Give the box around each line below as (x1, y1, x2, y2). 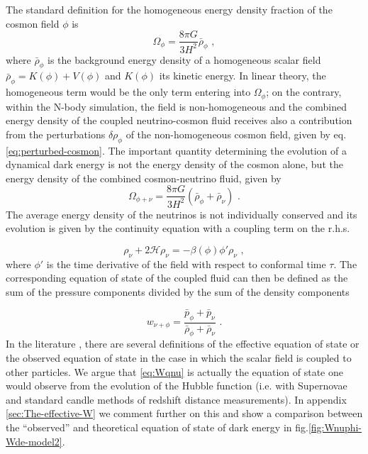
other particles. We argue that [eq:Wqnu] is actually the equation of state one (6, 364, 343, 379)
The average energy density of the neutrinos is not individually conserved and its (6, 206, 357, 221)
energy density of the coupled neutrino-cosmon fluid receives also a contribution (6, 113, 352, 128)
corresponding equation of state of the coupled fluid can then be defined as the (6, 270, 348, 285)
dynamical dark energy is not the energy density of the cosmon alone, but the (6, 157, 343, 172)
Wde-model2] (6, 433, 62, 448)
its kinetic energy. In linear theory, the (159, 68, 326, 83)
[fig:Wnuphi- (308, 419, 362, 434)
